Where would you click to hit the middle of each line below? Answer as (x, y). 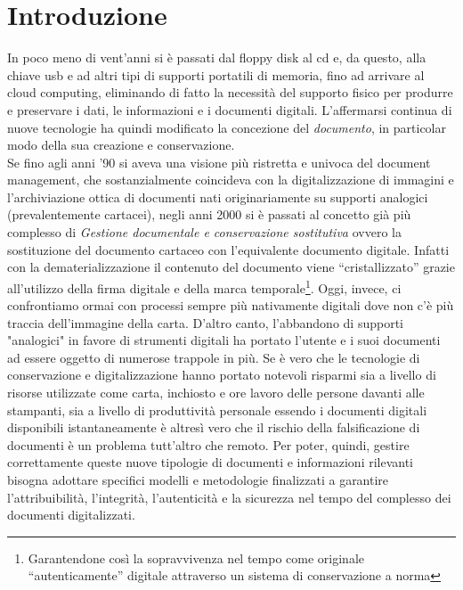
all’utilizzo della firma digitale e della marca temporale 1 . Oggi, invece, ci (204, 286)
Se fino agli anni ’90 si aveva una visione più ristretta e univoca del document (219, 162)
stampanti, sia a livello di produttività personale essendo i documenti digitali (217, 410)
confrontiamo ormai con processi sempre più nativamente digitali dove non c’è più (231, 305)
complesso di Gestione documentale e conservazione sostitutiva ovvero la (204, 232)
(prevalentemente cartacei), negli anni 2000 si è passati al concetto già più (209, 214)
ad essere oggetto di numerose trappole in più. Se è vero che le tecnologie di (214, 357)
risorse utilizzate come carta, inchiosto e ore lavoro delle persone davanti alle (216, 393)
